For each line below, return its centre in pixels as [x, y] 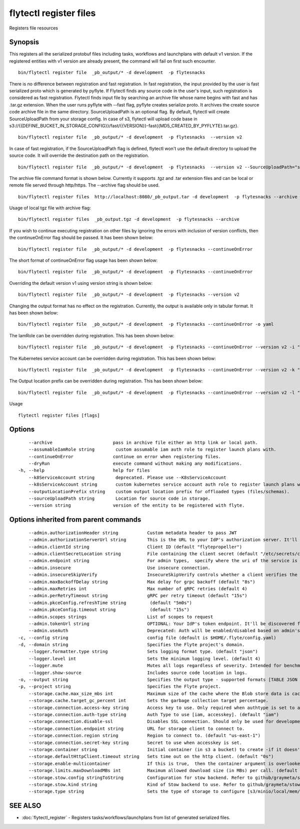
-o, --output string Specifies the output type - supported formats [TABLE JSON [158, 680]
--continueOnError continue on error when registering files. [125, 456]
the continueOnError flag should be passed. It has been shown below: [81, 238]
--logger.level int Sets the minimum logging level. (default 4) [144, 659]
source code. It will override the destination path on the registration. [79, 155]
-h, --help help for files [84, 470]
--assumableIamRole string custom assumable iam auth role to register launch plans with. [152, 449]
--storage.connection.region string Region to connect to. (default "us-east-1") [144, 736]
